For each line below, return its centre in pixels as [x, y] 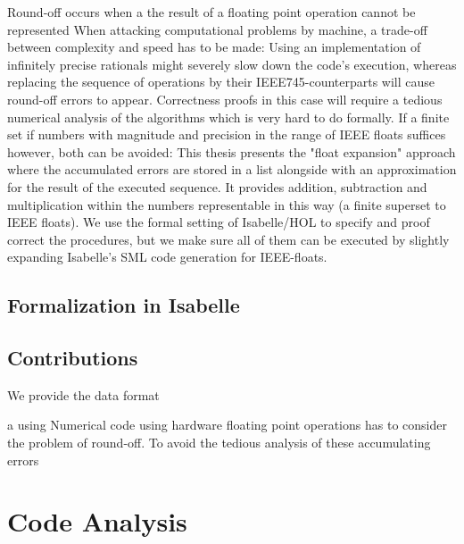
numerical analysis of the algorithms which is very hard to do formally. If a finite [228, 117]
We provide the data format [83, 394]
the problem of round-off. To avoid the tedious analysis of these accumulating [219, 443]
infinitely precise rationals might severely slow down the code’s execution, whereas [232, 64]
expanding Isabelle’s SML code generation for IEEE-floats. [167, 257]
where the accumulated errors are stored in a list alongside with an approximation [232, 169]
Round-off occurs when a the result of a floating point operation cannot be [211, 12]
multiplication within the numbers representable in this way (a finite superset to [227, 204]
